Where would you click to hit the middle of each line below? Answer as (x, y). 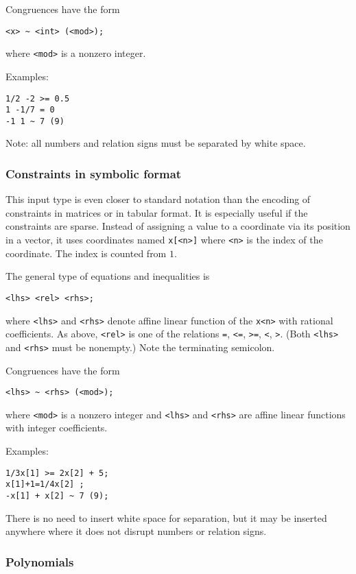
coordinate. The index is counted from (86, 253)
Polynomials (40, 561)
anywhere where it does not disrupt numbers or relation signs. (136, 531)
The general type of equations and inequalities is (108, 276)
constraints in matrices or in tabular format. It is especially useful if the (157, 212)
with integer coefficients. (57, 428)
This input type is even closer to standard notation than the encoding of (158, 199)
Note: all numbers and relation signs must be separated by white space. (156, 143)
